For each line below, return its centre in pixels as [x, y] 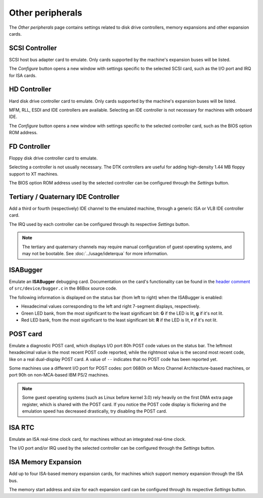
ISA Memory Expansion [45, 462]
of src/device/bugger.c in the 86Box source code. [63, 288]
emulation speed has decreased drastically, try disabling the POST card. [95, 411]
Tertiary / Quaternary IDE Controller [64, 197]
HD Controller [30, 90]
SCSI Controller [33, 48]
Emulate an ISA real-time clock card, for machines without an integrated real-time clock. [97, 439]
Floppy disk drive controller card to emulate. [53, 158]
